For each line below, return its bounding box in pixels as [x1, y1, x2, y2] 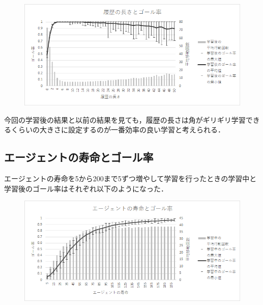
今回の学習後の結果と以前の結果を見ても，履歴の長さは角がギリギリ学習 [4, 114, 246, 125]
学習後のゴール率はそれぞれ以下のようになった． [4, 183, 168, 193]
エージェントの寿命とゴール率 [4, 149, 154, 165]
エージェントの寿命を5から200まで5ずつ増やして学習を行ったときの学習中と [4, 173, 257, 184]
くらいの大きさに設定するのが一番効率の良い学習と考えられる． [11, 124, 225, 135]
